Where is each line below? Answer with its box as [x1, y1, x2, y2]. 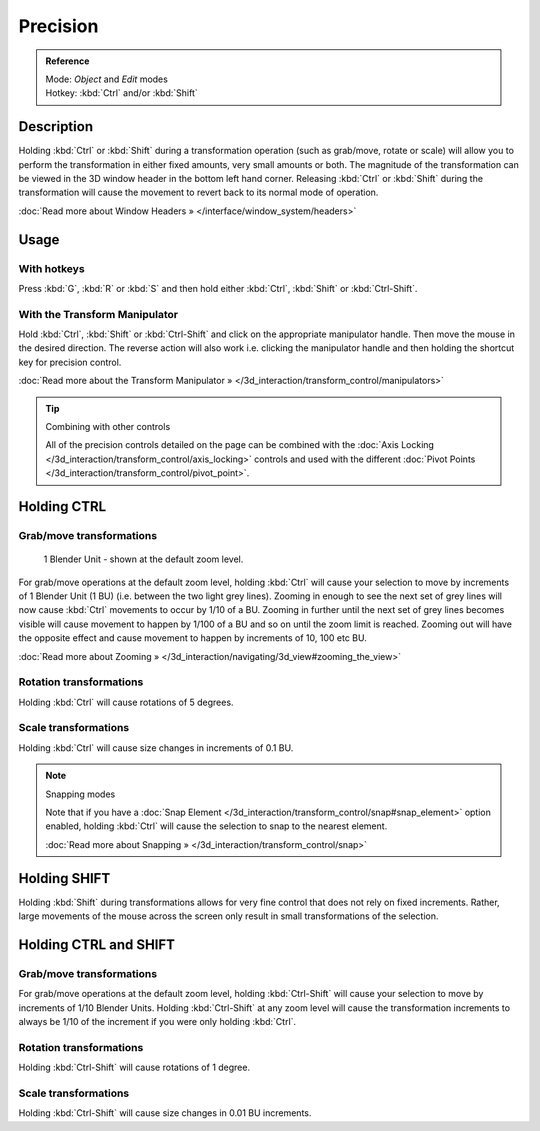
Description [18, 118, 94, 135]
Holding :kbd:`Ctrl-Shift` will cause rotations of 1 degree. [18, 1061, 250, 1074]
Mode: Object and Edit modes [45, 73, 169, 85]
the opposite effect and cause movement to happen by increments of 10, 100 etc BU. [18, 632, 367, 644]
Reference [45, 55, 90, 67]
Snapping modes [45, 788, 116, 800]
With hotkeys [18, 261, 85, 275]
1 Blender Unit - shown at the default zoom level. [43, 553, 244, 565]
